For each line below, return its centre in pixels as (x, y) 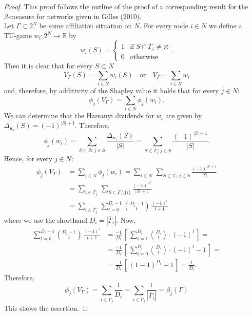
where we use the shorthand (46, 220)
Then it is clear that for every (48, 66)
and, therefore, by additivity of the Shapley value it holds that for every (111, 91)
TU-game (18, 35)
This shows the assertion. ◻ (46, 308)
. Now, (126, 220)
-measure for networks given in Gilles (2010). (75, 16)
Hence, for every (28, 158)
